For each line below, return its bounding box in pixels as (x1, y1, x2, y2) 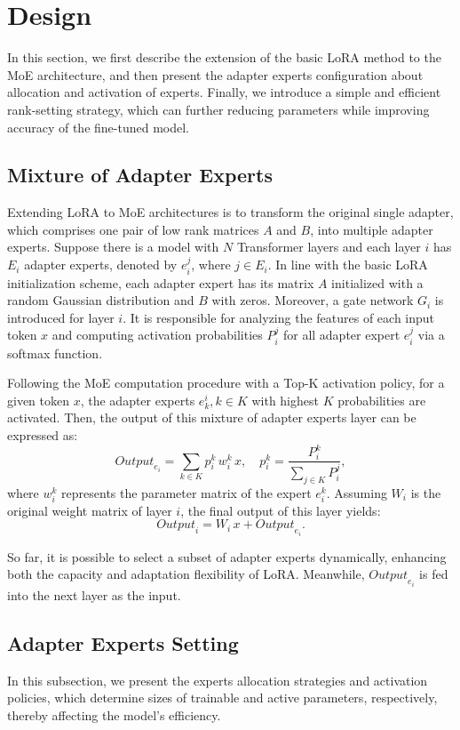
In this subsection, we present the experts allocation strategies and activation (7, 670, 428, 689)
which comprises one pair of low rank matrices (7, 220, 259, 238)
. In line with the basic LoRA (267, 255, 428, 274)
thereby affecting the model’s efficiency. (7, 705, 221, 724)
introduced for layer (7, 308, 115, 326)
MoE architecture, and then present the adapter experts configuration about (7, 65, 424, 84)
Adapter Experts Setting (7, 629, 239, 656)
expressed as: (7, 426, 78, 445)
